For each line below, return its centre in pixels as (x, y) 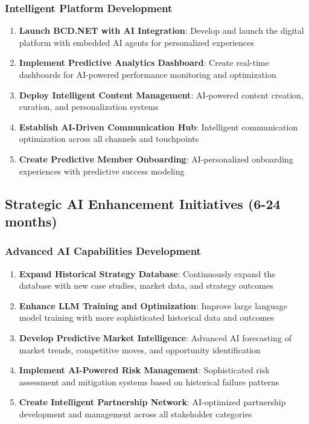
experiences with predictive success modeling (102, 171)
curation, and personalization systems (89, 107)
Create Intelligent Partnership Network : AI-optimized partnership (152, 402)
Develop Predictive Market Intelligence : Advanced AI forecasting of (155, 337)
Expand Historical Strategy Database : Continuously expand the (147, 273)
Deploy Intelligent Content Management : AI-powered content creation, (161, 95)
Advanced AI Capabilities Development (103, 251)
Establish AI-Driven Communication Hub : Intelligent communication (158, 127)
